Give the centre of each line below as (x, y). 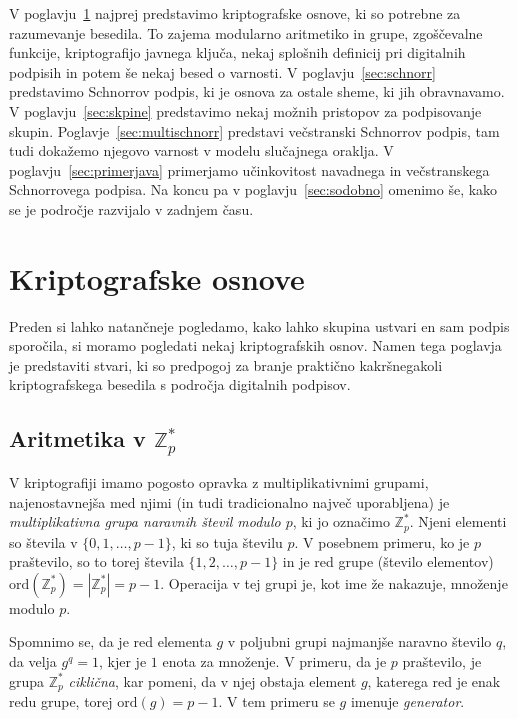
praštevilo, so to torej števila (96, 561)
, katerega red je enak (434, 680)
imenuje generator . (407, 701)
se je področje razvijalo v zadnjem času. (131, 208)
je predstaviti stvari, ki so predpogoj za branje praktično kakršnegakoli (226, 364)
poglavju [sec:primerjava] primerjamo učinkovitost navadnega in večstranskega (249, 169)
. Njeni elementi (458, 521)
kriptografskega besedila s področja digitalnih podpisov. (180, 384)
